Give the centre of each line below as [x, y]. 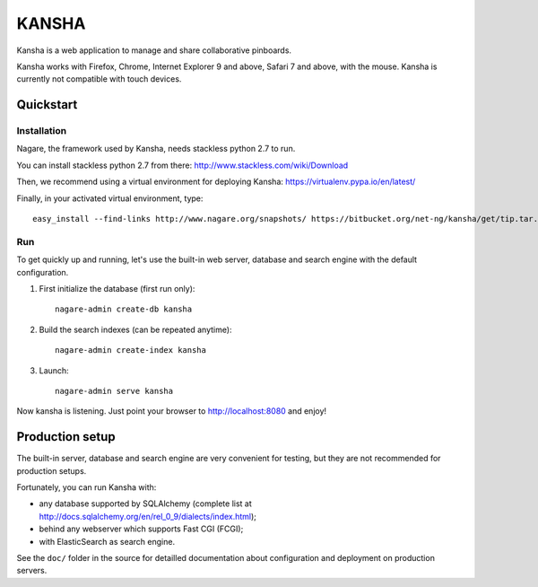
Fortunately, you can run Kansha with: [87, 487]
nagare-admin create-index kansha [130, 350]
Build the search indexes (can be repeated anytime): [135, 329]
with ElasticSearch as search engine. [107, 541]
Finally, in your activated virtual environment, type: [110, 198]
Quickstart [47, 105]
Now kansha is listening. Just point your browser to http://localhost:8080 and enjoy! [172, 411]
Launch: [54, 370]
